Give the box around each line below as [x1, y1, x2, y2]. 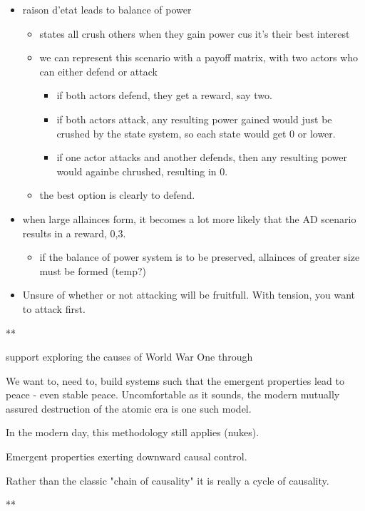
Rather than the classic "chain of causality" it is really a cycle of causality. [6, 473, 329, 487]
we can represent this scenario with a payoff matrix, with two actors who [39, 50, 359, 65]
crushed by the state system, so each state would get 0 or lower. [56, 125, 336, 140]
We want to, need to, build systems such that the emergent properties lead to [6, 373, 344, 388]
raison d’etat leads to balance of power [22, 2, 192, 16]
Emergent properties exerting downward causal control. [6, 449, 247, 464]
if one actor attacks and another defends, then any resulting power [56, 150, 347, 165]
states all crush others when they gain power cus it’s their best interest [39, 26, 350, 41]
